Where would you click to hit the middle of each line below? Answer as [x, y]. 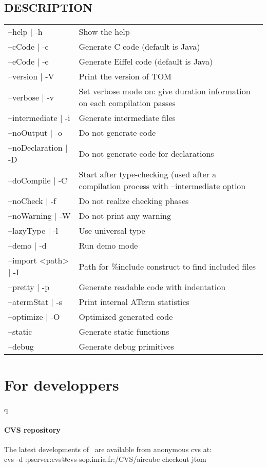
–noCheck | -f [32, 201]
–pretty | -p [29, 287]
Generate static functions [124, 332]
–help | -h [25, 32]
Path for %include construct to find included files [167, 266]
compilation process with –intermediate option [162, 186]
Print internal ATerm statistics [134, 302]
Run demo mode [108, 246]
